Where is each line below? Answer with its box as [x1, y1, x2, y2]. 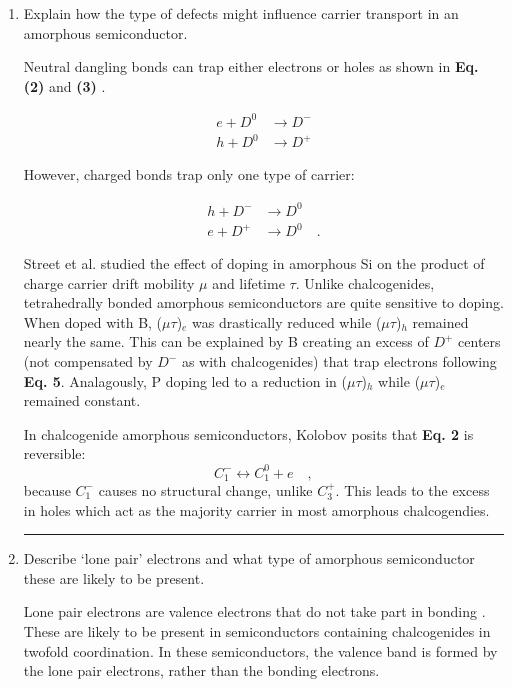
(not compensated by [23, 351, 153, 372]
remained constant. [23, 390, 141, 411]
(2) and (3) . [23, 75, 106, 96]
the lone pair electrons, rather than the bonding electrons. [23, 660, 380, 681]
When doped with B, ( [23, 311, 163, 332]
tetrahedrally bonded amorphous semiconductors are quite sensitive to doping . [23, 292, 504, 313]
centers [458, 331, 501, 352]
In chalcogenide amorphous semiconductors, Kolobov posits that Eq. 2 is [23, 423, 474, 444]
